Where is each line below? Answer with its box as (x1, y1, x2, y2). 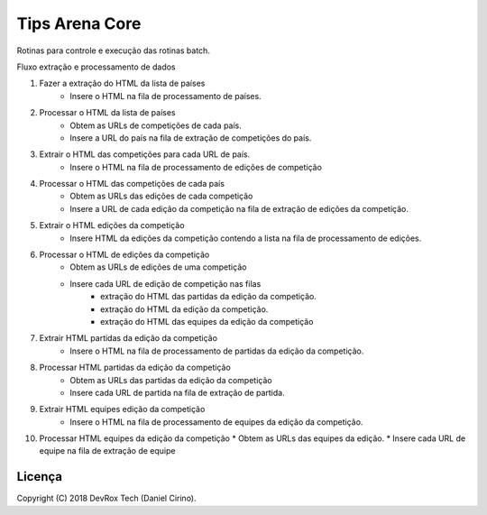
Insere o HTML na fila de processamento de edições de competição (69, 161, 322, 172)
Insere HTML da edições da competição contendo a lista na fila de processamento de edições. (69, 233, 422, 244)
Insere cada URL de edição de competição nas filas (69, 278, 262, 289)
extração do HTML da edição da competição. (100, 303, 269, 315)
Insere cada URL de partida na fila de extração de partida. (69, 387, 285, 398)
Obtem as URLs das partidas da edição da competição (69, 374, 272, 385)
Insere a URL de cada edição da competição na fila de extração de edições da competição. (69, 203, 409, 214)
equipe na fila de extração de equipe (39, 446, 176, 456)
